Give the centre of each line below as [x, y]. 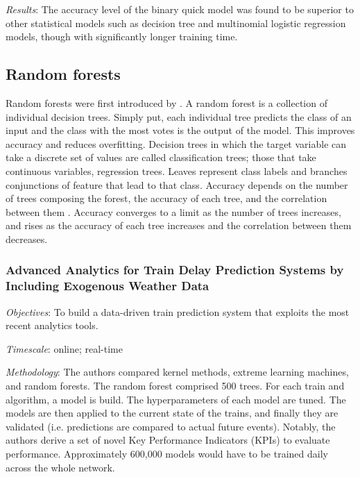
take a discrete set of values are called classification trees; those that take [161, 157]
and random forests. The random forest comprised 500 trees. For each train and [175, 386]
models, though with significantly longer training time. [122, 36]
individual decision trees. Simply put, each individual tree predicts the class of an [179, 116]
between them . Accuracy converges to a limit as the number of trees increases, [173, 211]
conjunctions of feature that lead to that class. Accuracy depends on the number [177, 184]
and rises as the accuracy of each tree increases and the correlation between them [179, 225]
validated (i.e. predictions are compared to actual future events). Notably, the [171, 426]
